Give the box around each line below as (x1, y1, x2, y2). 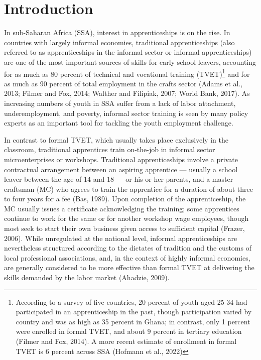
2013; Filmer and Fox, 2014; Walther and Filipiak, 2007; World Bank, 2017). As (4, 88, 250, 98)
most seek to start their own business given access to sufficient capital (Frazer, (4, 223, 245, 233)
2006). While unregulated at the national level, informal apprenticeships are (4, 232, 237, 243)
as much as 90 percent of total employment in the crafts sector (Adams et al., (4, 78, 243, 88)
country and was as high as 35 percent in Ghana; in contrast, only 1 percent (16, 316, 250, 326)
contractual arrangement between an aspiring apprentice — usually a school (4, 164, 238, 174)
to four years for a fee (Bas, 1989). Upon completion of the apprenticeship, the (4, 193, 246, 204)
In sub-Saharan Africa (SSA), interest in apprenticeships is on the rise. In (4, 27, 230, 38)
